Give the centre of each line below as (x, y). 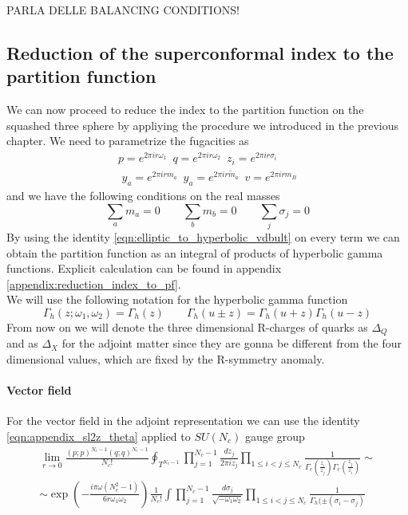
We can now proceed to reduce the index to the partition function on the (185, 110)
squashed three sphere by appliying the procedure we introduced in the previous (202, 125)
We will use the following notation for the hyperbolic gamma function (177, 299)
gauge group (275, 436)
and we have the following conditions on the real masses (143, 195)
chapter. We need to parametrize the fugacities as (128, 141)
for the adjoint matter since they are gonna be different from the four (232, 343)
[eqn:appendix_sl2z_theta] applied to (99, 436)
